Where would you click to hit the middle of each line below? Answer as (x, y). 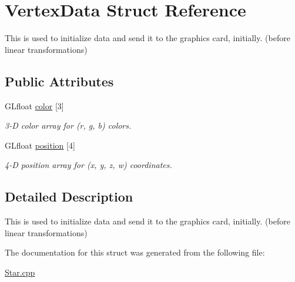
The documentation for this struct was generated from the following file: (135, 252)
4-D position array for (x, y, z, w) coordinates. (88, 165)
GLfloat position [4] (40, 145)
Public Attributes (59, 81)
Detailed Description (69, 197)
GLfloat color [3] (34, 105)
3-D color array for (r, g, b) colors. (68, 125)
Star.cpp (20, 272)
